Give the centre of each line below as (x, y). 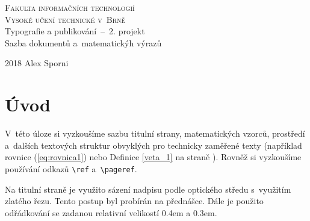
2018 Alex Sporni (37, 63)
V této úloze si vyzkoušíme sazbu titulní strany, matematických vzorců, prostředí (155, 133)
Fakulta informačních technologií (70, 7)
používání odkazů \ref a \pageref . (71, 168)
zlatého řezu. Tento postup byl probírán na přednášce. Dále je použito (134, 201)
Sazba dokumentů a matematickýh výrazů (83, 42)
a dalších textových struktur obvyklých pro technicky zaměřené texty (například (153, 145)
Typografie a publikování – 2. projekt (75, 31)
